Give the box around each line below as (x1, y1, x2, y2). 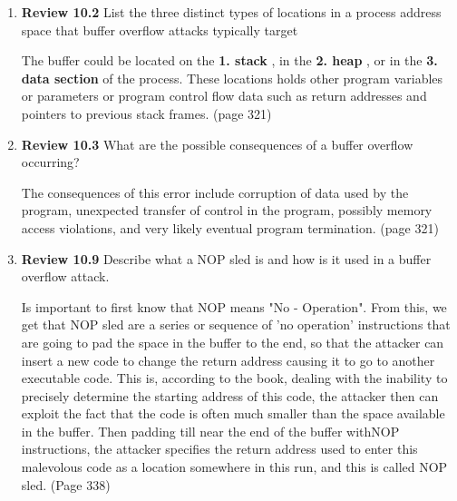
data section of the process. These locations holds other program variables (21, 68, 443, 87)
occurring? (21, 152, 80, 172)
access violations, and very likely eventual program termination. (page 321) (21, 218, 439, 237)
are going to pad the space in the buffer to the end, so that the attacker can (21, 332, 444, 351)
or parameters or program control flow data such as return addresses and (21, 86, 427, 105)
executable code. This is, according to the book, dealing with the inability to (21, 368, 448, 388)
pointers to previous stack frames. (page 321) (21, 103, 272, 123)
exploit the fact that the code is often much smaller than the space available (21, 404, 445, 423)
